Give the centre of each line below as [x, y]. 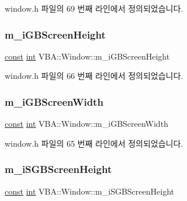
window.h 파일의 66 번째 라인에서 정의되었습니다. [94, 76]
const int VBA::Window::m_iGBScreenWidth [86, 124]
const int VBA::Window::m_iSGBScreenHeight [89, 191]
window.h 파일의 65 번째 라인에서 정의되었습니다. [94, 143]
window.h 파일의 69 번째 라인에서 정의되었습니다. [94, 8]
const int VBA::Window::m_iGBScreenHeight [87, 56]
